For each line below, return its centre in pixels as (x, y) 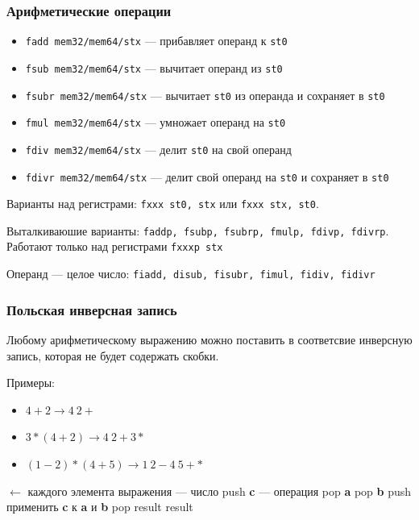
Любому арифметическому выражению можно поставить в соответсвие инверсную (209, 339)
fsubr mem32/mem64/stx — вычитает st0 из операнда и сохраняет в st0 (205, 95)
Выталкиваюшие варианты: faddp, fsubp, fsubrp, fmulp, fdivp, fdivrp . (198, 230)
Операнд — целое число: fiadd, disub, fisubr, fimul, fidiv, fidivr (191, 274)
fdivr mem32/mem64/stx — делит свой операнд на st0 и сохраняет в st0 (207, 176)
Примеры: (31, 383)
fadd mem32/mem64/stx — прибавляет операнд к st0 (156, 41)
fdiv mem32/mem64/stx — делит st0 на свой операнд (158, 149)
